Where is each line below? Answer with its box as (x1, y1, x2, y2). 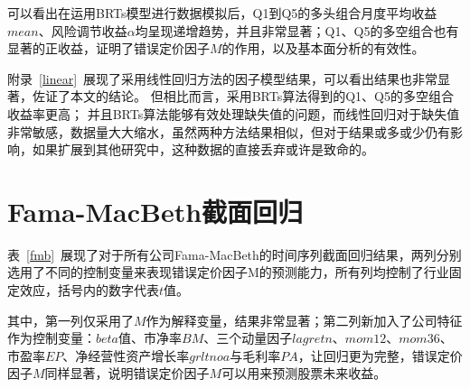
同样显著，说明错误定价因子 (44, 364, 210, 383)
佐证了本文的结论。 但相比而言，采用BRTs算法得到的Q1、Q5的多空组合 (32, 87, 454, 106)
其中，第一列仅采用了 (7, 310, 134, 329)
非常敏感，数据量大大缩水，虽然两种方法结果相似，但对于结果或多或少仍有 (7, 122, 450, 141)
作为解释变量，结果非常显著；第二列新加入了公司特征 (146, 310, 463, 329)
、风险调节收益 (38, 21, 127, 40)
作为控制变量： (7, 328, 96, 347)
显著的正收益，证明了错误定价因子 (7, 39, 210, 58)
